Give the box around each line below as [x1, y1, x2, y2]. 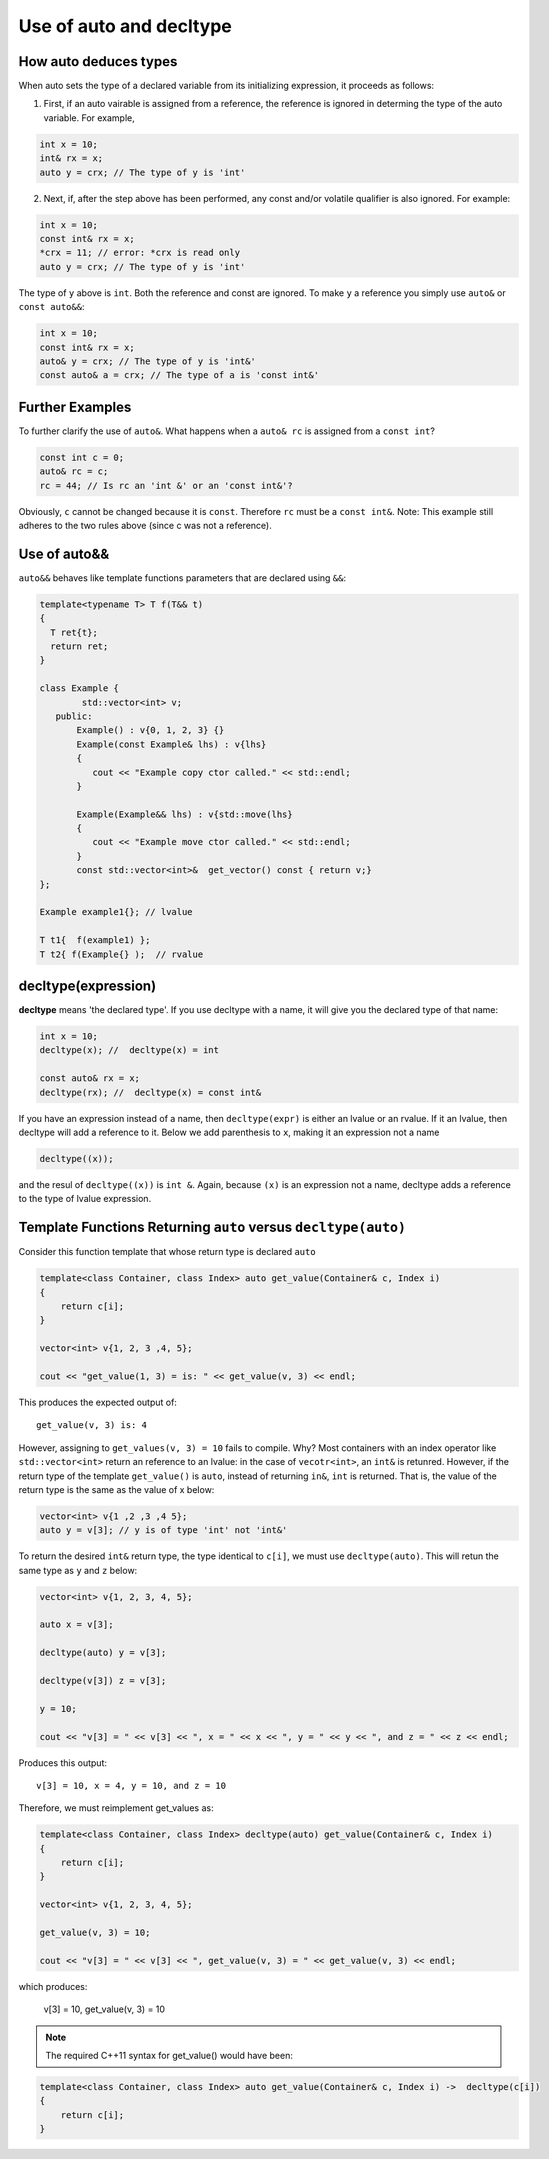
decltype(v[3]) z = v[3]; [39, 1675, 167, 1686]
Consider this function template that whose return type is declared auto [18, 1246, 316, 1258]
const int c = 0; [39, 451, 125, 463]
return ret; [50, 640, 109, 652]
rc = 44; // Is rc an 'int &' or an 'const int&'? [39, 480, 294, 491]
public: [55, 710, 93, 722]
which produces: [18, 1980, 88, 1992]
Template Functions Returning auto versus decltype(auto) [18, 1219, 407, 1236]
